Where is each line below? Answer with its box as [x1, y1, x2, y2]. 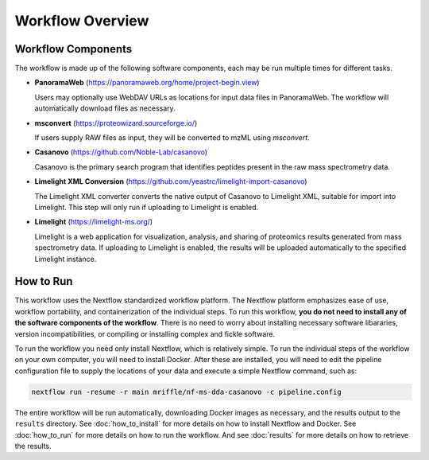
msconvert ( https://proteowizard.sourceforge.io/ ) [34, 118, 198, 127]
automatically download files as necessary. [34, 103, 176, 113]
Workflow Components [14, 42, 133, 56]
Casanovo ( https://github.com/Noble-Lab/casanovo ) [34, 147, 208, 157]
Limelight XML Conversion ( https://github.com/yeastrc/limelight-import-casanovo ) [34, 177, 307, 186]
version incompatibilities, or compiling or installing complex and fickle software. [14, 329, 276, 338]
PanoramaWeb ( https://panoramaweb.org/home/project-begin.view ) [34, 78, 260, 88]
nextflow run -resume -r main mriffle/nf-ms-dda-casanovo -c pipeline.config [31, 387, 342, 396]
